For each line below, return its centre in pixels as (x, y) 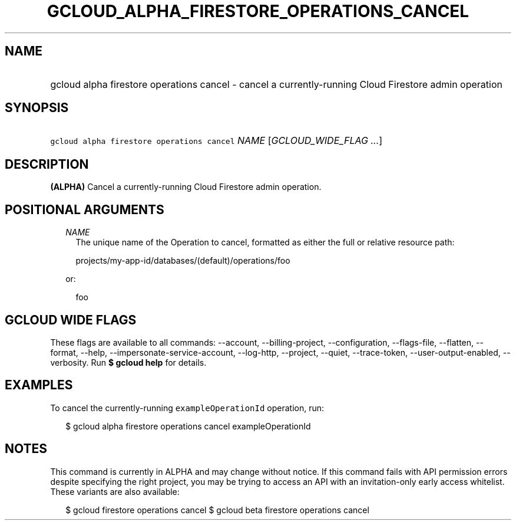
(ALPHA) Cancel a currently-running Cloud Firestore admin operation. (186, 187)
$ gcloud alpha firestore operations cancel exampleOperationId (188, 426)
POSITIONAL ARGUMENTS (85, 209)
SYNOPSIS (37, 108)
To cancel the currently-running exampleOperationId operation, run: (187, 408)
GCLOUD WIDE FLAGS (71, 320)
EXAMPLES (39, 385)
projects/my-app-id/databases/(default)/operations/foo (183, 261)
